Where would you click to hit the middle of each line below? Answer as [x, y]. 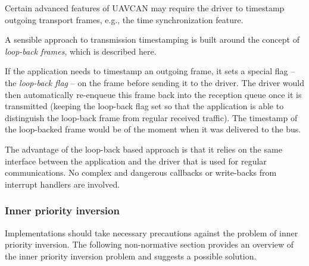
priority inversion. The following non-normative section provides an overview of [149, 244]
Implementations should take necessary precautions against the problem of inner [152, 232]
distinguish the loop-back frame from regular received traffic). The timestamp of [151, 117]
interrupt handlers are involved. [63, 184]
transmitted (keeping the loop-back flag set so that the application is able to [144, 106]
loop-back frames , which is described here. [81, 51]
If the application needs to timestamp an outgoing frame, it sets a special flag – [150, 71]
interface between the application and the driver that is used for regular [136, 161]
